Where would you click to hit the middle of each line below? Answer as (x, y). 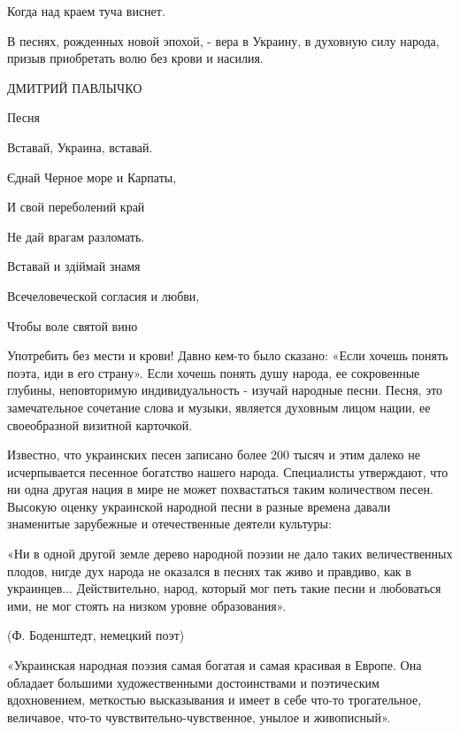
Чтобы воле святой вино (73, 325)
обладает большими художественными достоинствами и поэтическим (193, 682)
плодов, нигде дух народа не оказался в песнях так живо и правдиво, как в (209, 570)
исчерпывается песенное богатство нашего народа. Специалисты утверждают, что (228, 471)
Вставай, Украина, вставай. (80, 146)
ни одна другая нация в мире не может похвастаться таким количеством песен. (220, 489)
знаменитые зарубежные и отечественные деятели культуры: (169, 524)
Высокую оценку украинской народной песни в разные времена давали (199, 506)
